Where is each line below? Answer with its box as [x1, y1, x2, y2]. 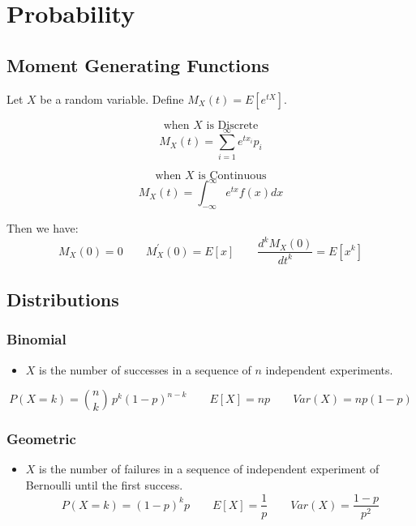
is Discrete [206, 119, 259, 131]
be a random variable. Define [40, 90, 184, 107]
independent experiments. [265, 361, 393, 378]
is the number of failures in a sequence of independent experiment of [39, 460, 380, 477]
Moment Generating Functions [6, 52, 270, 77]
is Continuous [198, 169, 267, 182]
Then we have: [6, 220, 79, 236]
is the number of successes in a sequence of [39, 361, 251, 378]
